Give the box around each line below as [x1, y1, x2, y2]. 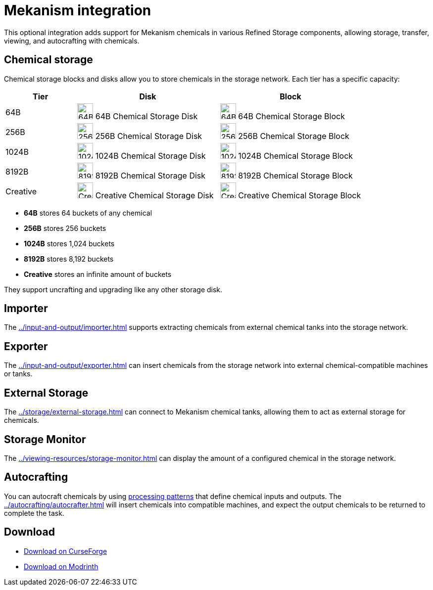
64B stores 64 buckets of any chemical [24, 208, 152, 217]
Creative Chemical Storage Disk [95, 190, 214, 200]
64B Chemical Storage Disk [95, 111, 198, 121]
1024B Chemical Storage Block [238, 150, 353, 161]
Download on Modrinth [24, 562, 98, 571]
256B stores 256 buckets [24, 224, 106, 232]
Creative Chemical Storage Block [238, 190, 361, 200]
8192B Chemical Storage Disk [95, 170, 206, 181]
